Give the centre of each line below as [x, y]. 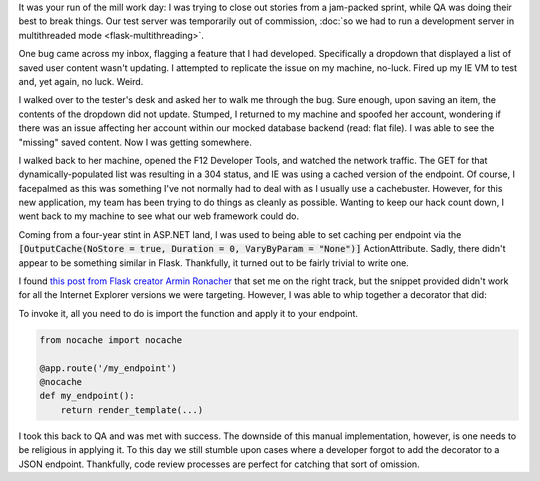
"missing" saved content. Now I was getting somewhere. [135, 142]
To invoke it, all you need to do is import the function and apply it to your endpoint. [188, 313]
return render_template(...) [132, 409]
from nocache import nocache [111, 339]
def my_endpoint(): [87, 396]
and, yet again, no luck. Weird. [81, 81]
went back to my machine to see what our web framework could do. [159, 216]
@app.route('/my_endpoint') [108, 368]
